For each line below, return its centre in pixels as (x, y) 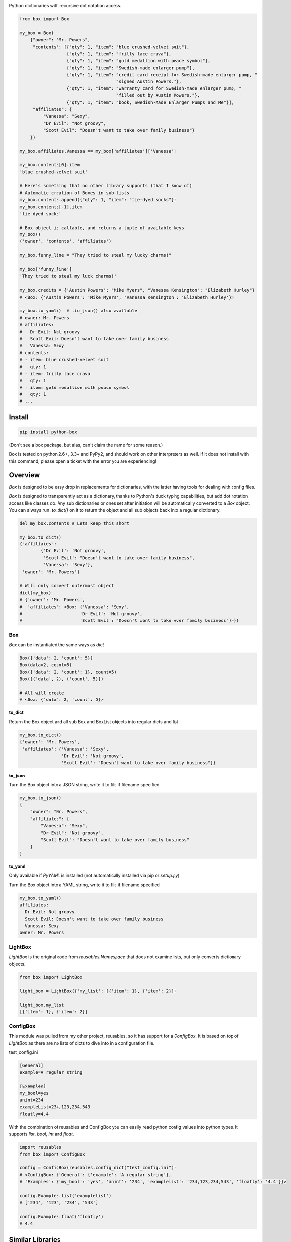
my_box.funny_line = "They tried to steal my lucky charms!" (95, 255)
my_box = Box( (37, 33)
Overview (25, 475)
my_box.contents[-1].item (51, 207)
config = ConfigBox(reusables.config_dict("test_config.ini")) (98, 1168)
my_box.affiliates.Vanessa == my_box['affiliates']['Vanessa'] (98, 151)
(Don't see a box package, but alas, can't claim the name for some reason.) (86, 445)
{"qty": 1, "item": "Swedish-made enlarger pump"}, (131, 68)
